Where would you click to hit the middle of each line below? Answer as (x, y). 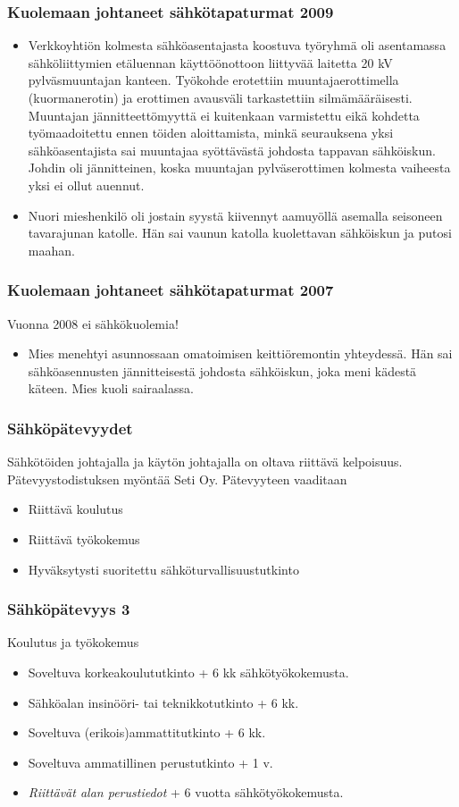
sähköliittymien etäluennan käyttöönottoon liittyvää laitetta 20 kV (210, 62)
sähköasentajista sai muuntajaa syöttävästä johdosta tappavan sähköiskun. (232, 150)
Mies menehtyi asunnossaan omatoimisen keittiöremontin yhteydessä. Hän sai (240, 353)
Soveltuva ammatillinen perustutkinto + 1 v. (150, 762)
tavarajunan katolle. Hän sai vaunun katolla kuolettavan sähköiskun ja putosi (240, 233)
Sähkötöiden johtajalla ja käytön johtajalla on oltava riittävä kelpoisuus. (205, 462)
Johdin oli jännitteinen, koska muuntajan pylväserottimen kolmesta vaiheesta (239, 168)
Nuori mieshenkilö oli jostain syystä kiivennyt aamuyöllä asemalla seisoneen (235, 215)
